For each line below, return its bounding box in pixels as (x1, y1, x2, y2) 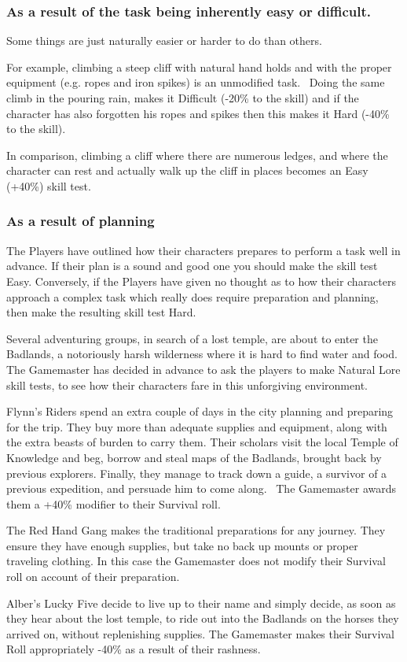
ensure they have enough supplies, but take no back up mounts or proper (6, 537, 358, 553)
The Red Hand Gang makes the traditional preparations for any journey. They (6, 522, 386, 538)
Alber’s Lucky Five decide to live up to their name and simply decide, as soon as (6, 594, 396, 611)
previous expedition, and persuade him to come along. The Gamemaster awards (6, 480, 396, 497)
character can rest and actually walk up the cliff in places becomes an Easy (6, 162, 368, 179)
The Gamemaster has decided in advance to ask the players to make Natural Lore (6, 361, 401, 377)
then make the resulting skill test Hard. (6, 304, 196, 320)
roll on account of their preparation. (6, 568, 180, 585)
